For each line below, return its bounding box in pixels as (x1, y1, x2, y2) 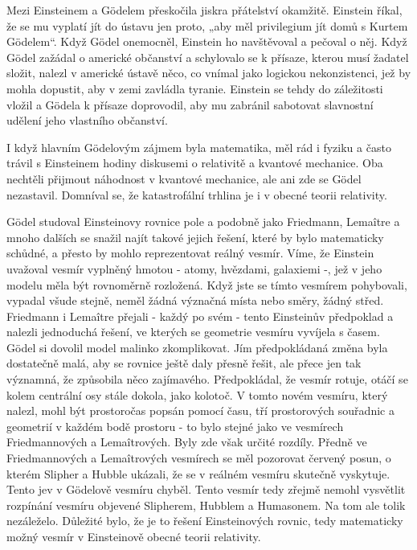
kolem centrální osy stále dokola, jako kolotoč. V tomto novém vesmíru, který (6, 386, 388, 403)
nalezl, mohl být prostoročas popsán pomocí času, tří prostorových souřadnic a (6, 402, 395, 419)
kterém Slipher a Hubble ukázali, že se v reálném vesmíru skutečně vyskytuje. (6, 465, 390, 482)
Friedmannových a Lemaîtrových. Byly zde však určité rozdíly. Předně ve (6, 433, 367, 450)
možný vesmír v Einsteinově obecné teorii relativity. (6, 528, 261, 544)
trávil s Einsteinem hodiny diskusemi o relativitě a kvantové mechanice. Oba (6, 154, 383, 171)
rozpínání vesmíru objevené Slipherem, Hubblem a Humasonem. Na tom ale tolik (6, 496, 406, 513)
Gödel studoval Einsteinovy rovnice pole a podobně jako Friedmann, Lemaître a (6, 213, 400, 230)
